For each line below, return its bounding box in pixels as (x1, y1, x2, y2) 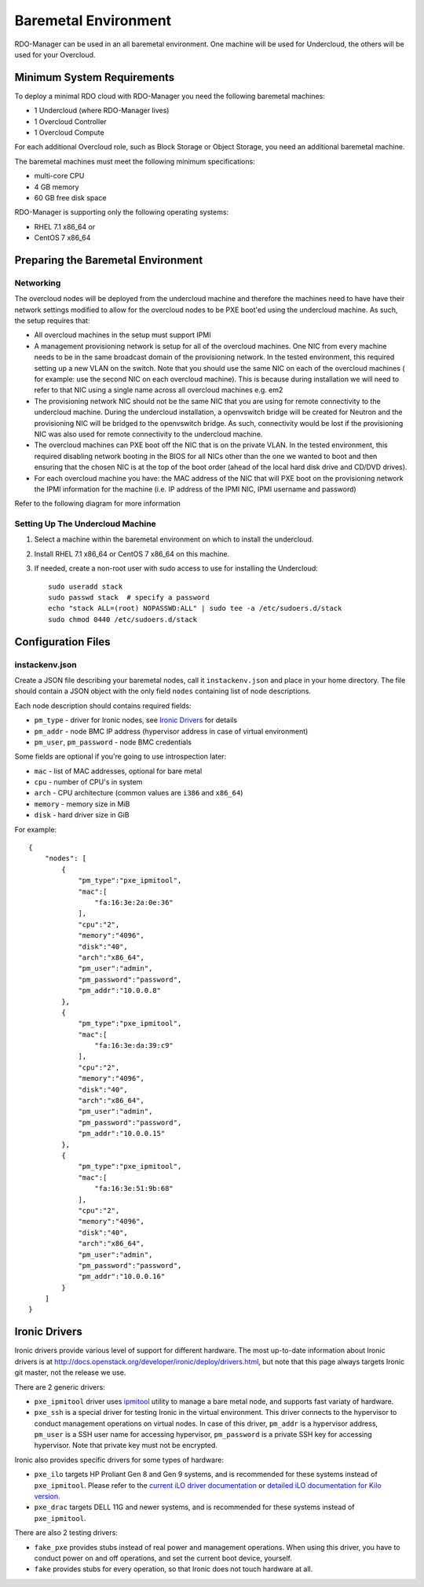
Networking (14, 277, 61, 288)
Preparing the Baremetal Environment (14, 253, 203, 266)
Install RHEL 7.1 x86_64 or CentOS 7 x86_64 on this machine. (34, 549, 230, 558)
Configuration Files (14, 635, 111, 648)
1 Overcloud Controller (34, 116, 107, 126)
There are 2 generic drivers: (14, 1382, 105, 1391)
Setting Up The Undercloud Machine (14, 519, 156, 530)
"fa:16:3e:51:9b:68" (94, 1184, 174, 1193)
